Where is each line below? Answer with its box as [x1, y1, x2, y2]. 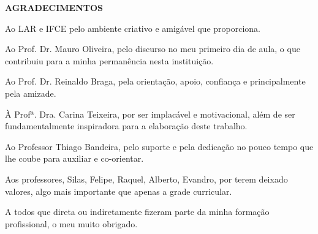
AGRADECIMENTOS [5, 1, 104, 13]
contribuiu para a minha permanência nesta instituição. [5, 54, 214, 67]
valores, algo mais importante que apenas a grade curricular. [5, 184, 232, 197]
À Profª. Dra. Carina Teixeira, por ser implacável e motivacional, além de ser [5, 107, 295, 120]
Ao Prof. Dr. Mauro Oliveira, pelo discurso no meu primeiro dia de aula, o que [5, 42, 300, 55]
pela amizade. [5, 86, 56, 99]
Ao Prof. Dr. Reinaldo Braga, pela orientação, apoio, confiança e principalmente [5, 75, 306, 88]
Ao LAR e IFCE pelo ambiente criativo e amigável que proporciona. [5, 21, 260, 34]
